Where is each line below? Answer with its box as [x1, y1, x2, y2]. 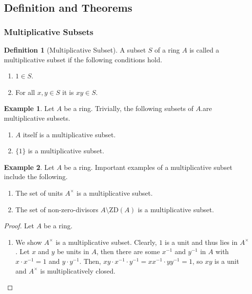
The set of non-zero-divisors [15, 204, 98, 214]
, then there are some [96, 246, 160, 257]
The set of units [15, 187, 63, 198]
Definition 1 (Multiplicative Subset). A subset [4, 45, 146, 55]
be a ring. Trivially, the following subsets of [64, 103, 194, 113]
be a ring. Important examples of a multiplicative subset [64, 162, 233, 172]
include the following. [4, 171, 68, 182]
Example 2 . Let [4, 162, 55, 172]
